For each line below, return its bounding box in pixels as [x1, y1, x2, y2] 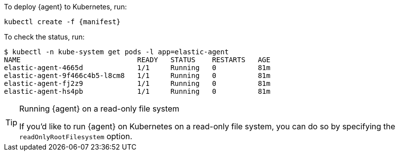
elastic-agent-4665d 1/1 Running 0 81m [4, 64, 271, 72]
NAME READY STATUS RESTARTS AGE [4, 56, 271, 64]
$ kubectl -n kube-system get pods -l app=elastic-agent [4, 48, 229, 56]
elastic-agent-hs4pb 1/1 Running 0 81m [4, 87, 271, 95]
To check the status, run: [4, 33, 85, 41]
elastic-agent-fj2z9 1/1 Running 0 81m [4, 79, 271, 87]
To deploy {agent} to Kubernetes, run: [4, 2, 127, 11]
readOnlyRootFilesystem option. [19, 131, 132, 141]
